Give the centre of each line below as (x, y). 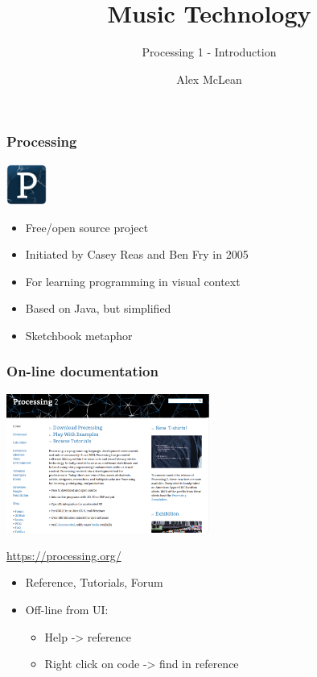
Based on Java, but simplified (98, 308)
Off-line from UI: (67, 610)
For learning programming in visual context (133, 281)
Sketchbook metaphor (79, 335)
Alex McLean (209, 79)
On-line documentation (82, 371)
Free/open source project (87, 227)
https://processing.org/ (64, 555)
